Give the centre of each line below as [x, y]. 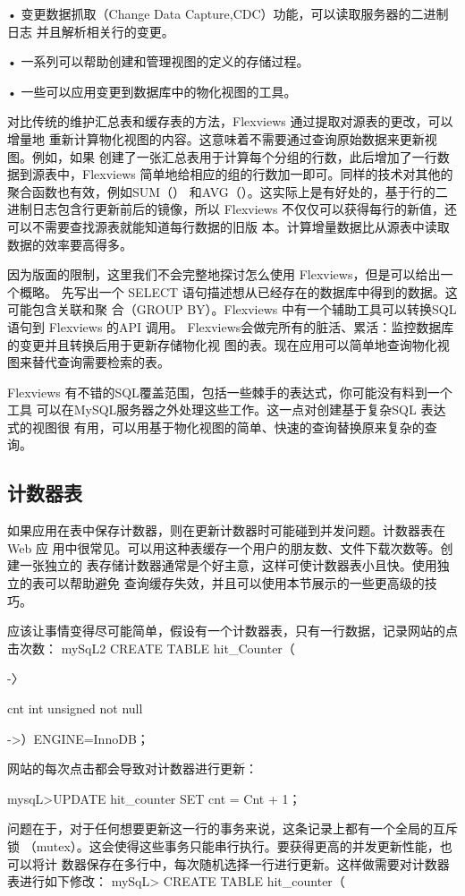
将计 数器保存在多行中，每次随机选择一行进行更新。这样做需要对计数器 [241, 863]
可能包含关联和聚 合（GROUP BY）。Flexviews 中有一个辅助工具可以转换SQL [232, 309]
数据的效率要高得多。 [70, 244]
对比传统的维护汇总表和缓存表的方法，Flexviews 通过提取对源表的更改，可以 [230, 121]
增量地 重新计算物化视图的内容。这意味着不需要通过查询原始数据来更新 [216, 138]
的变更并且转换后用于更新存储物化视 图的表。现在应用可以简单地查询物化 [222, 344]
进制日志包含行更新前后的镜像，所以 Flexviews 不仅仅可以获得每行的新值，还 [232, 209]
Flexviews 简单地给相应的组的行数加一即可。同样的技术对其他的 [267, 174]
